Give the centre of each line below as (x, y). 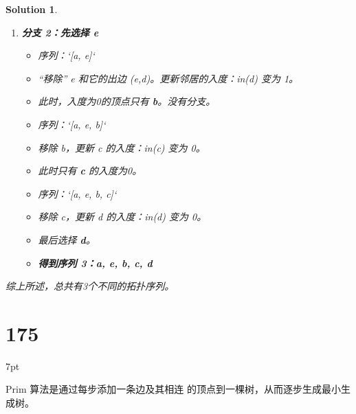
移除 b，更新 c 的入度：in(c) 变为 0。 (122, 147)
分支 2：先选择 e (60, 32)
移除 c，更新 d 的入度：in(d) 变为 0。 (122, 217)
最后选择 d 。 (67, 239)
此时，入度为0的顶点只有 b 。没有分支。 (127, 101)
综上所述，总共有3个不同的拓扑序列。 (90, 286)
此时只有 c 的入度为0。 (90, 171)
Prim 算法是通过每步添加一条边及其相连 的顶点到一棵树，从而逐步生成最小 (173, 389)
